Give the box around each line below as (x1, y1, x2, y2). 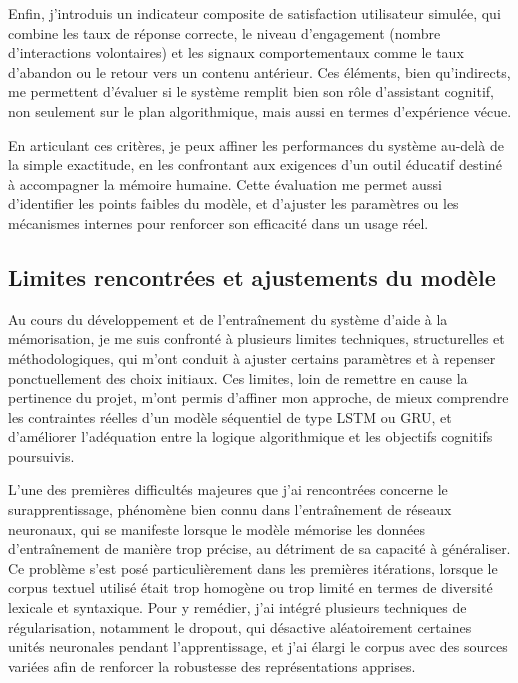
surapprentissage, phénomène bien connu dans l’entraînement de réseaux (8, 499, 452, 520)
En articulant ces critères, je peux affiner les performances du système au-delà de (8, 134, 504, 155)
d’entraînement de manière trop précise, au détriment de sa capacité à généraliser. (8, 538, 511, 559)
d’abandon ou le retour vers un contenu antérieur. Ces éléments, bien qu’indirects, (8, 61, 511, 82)
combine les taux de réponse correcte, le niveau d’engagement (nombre (8, 22, 441, 43)
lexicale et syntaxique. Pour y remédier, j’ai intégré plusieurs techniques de (8, 597, 467, 618)
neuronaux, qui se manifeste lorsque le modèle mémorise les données (8, 518, 426, 539)
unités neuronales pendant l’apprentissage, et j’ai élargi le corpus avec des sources (8, 636, 508, 657)
